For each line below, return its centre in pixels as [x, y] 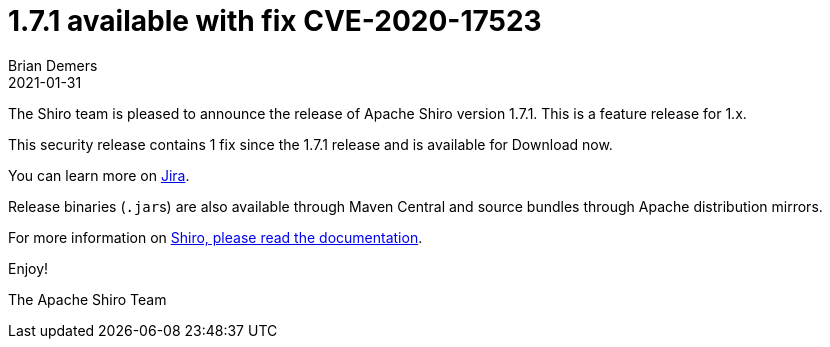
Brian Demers [53, 65]
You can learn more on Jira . [99, 175]
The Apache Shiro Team [87, 299]
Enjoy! [28, 268]
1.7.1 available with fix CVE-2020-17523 [275, 21]
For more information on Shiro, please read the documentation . [215, 237]
